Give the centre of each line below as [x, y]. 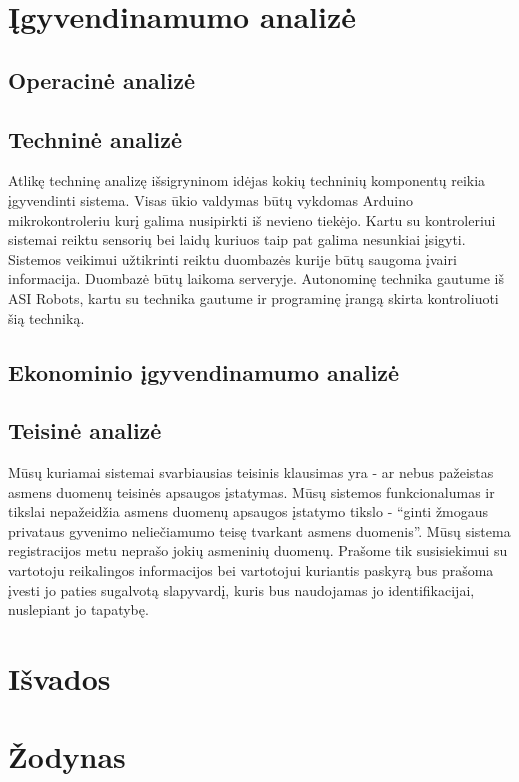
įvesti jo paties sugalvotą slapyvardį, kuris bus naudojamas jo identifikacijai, [241, 589]
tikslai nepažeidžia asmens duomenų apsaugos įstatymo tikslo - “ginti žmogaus [248, 511]
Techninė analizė [95, 138]
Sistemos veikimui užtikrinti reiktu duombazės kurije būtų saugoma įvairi [232, 258]
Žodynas [67, 756]
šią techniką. [46, 317]
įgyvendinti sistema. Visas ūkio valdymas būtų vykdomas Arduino [210, 199]
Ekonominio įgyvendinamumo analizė [204, 371]
